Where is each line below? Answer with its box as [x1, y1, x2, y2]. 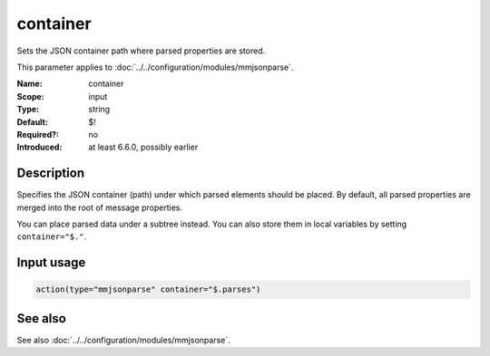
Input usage [16, 255, 86, 271]
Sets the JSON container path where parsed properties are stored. [16, 45, 266, 56]
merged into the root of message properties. [16, 202, 183, 213]
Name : [16, 78, 43, 90]
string [88, 104, 111, 115]
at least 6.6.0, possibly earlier [88, 141, 199, 153]
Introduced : [16, 141, 63, 153]
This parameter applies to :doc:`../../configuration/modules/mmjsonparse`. [16, 62, 294, 72]
